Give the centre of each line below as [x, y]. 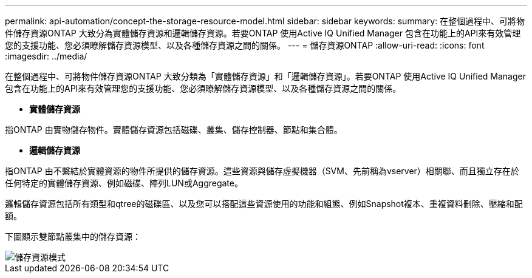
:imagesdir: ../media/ [46, 56]
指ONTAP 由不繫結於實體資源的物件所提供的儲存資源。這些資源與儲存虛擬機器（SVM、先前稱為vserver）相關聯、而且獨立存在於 [262, 171]
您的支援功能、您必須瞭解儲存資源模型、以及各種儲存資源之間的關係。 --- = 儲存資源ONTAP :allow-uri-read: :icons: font [245, 45]
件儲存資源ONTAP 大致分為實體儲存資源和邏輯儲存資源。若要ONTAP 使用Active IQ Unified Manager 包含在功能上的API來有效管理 [263, 33]
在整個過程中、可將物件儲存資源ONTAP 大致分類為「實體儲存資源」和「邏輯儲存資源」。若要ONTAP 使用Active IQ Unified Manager [265, 76]
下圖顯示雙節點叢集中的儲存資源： [73, 236]
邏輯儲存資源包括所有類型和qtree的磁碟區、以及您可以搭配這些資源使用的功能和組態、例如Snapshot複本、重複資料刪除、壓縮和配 [264, 204]
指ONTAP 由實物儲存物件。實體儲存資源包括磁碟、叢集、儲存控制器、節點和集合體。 [174, 130]
